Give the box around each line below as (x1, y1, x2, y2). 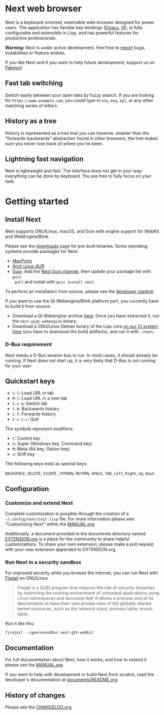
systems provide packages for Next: (5, 248, 79, 254)
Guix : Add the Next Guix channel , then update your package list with (12, 269, 151, 275)
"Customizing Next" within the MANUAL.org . (5, 521, 96, 527)
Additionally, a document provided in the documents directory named (5, 531, 146, 537)
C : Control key (12, 436, 41, 441)
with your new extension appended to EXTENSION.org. (5, 547, 117, 553)
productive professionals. (5, 35, 57, 41)
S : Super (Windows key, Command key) (12, 440, 93, 447)
